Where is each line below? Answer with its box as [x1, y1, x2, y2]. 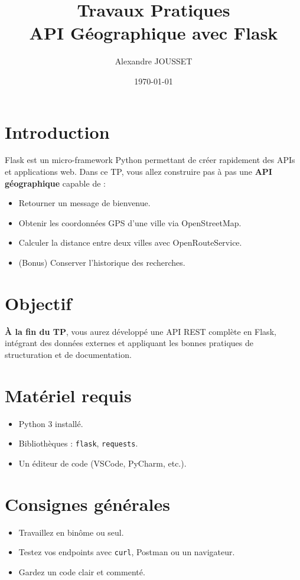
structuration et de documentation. [5, 348, 132, 360]
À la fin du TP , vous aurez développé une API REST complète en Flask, [5, 325, 276, 337]
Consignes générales [5, 491, 170, 516]
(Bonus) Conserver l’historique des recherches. [18, 256, 185, 268]
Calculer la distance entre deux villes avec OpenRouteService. [18, 236, 242, 249]
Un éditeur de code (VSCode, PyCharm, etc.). [18, 457, 187, 469]
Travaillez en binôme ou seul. [18, 526, 124, 538]
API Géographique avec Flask [29, 21, 278, 45]
